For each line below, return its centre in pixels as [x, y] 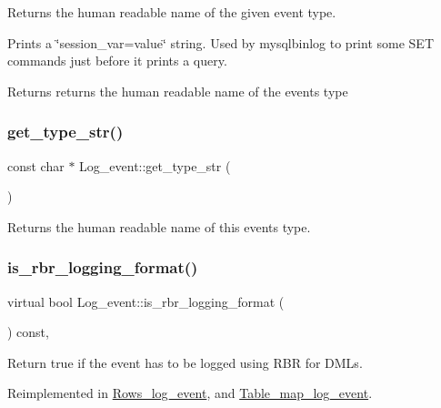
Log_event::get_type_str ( [155, 165]
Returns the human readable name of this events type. [159, 226]
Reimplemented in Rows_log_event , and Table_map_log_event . [190, 393]
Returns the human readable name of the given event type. [172, 12]
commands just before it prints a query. [117, 61]
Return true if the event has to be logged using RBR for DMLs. [185, 362]
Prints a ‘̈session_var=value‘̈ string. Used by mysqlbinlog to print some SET [220, 42]
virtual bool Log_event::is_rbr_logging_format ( [146, 301]
